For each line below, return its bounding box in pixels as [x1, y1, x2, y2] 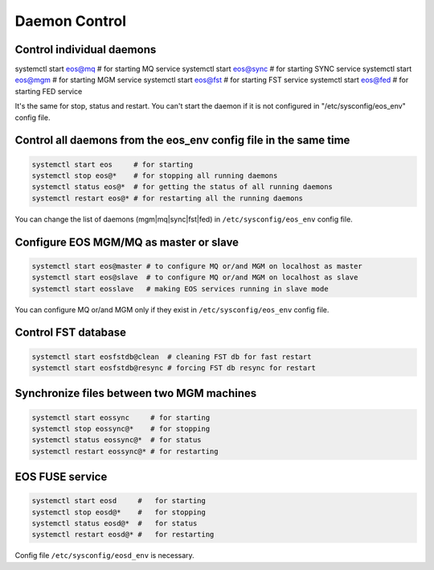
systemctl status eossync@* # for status [31, 436, 202, 444]
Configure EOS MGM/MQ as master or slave [14, 235, 240, 249]
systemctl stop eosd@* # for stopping [31, 507, 207, 517]
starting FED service [14, 86, 83, 96]
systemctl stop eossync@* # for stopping [31, 423, 211, 433]
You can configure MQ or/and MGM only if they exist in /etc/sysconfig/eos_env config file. [14, 304, 330, 314]
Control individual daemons [14, 43, 157, 56]
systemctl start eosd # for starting [31, 496, 207, 506]
